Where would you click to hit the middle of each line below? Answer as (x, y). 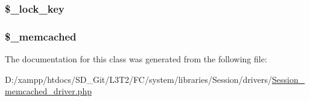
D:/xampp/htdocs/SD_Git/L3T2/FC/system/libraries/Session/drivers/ (138, 79)
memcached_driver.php (48, 91)
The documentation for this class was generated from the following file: (136, 59)
